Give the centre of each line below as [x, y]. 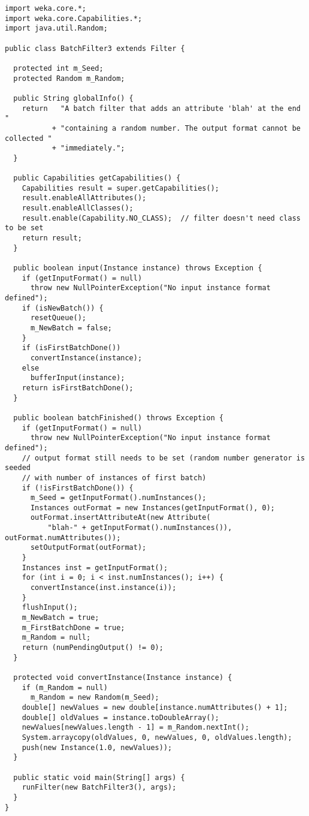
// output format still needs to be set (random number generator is [163, 458]
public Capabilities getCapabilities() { [97, 178]
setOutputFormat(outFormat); [88, 548]
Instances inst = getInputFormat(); [95, 567]
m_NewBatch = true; [60, 618]
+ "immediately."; [88, 148]
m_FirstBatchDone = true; [73, 627]
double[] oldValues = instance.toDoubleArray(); [120, 717]
